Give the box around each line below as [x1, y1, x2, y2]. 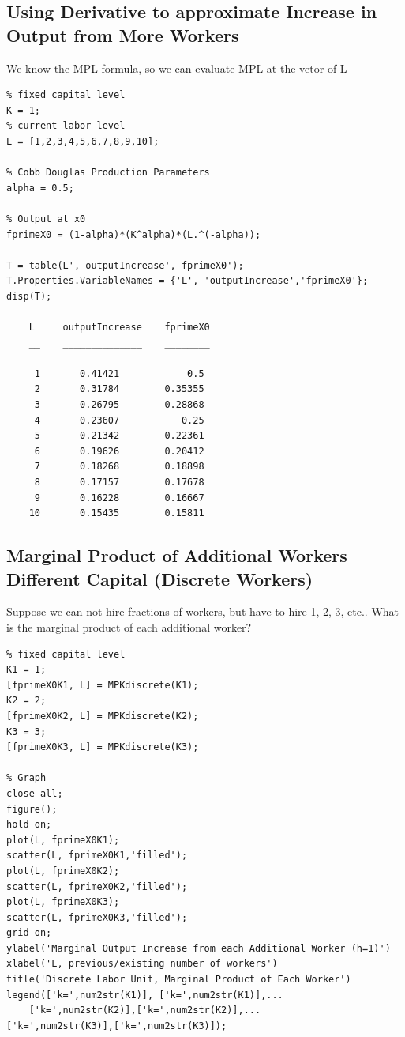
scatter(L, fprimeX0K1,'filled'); [6, 850, 188, 862]
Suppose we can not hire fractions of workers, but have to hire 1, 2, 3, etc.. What [6, 603, 399, 620]
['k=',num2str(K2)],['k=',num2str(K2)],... [28, 1005, 261, 1016]
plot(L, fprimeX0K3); [6, 896, 120, 908]
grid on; [6, 927, 52, 939]
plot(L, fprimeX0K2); [6, 865, 120, 877]
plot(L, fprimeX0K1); [6, 834, 120, 846]
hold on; [6, 819, 52, 831]
